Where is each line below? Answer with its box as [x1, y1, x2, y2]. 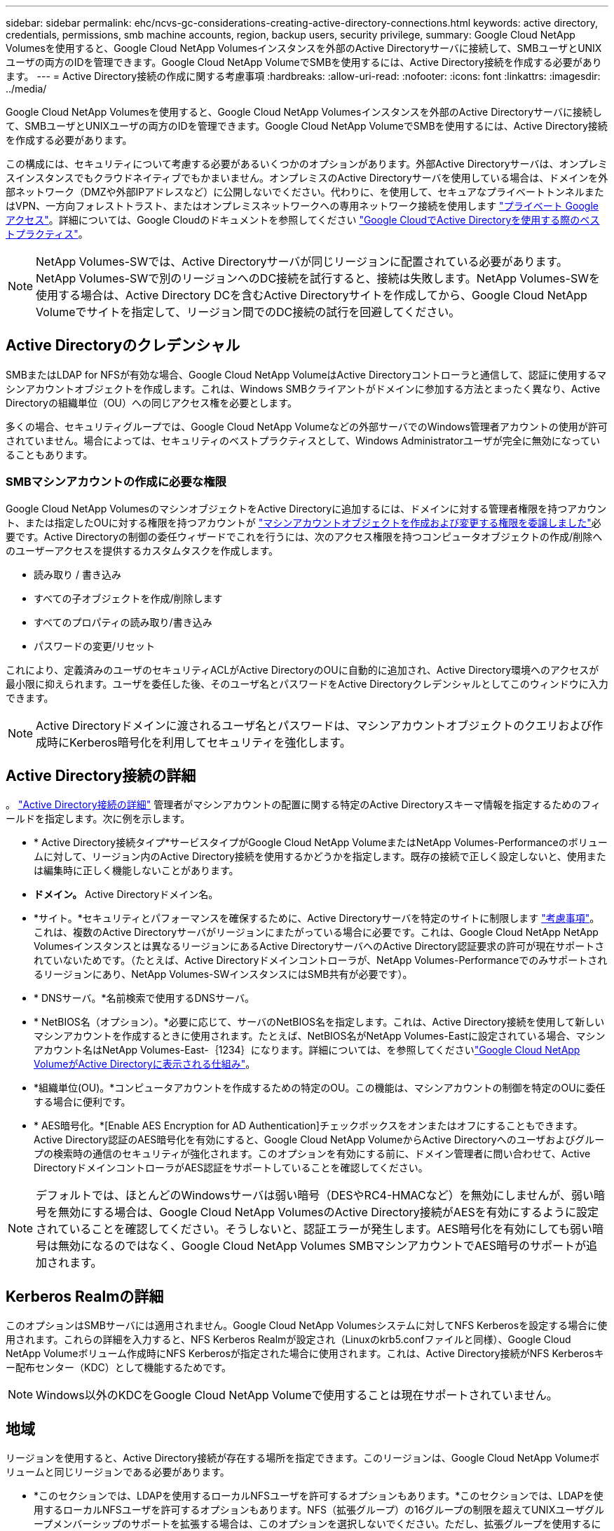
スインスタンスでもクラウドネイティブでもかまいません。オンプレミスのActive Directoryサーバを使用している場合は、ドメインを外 [6, 172, 608, 184]
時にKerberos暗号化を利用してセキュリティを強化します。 [47, 735, 351, 749]
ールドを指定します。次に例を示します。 [6, 812, 191, 825]
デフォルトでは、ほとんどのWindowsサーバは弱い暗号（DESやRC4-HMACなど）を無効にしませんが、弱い [36, 1188, 594, 1203]
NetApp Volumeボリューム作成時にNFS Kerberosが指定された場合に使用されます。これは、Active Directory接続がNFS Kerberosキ [6, 1347, 604, 1360]
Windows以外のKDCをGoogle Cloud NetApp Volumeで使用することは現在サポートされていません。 [36, 1388, 558, 1403]
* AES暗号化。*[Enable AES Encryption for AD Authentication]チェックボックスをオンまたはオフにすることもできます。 [34, 1120, 583, 1132]
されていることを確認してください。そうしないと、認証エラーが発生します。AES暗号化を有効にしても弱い [36, 1222, 593, 1237]
